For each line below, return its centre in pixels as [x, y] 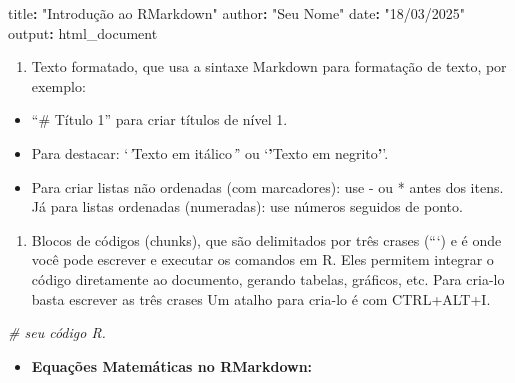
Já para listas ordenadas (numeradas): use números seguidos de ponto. [247, 206]
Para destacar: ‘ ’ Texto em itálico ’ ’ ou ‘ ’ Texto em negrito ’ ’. [210, 152]
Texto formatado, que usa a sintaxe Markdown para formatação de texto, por [269, 66]
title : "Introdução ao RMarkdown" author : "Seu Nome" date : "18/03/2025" [237, 13]
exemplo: [58, 85]
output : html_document [83, 32]
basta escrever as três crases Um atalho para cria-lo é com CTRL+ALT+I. [261, 298]
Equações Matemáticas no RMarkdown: [172, 365]
